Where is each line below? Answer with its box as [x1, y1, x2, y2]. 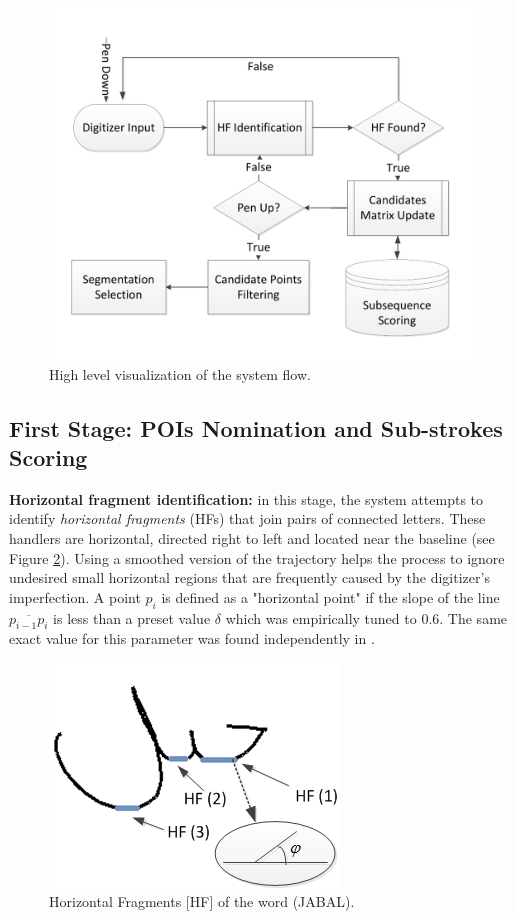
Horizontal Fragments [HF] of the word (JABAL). [49, 891, 355, 912]
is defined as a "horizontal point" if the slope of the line [161, 586, 500, 607]
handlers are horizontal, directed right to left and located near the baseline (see [9, 527, 495, 548]
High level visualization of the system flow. [49, 363, 311, 384]
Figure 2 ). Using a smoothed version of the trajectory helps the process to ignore [9, 547, 505, 568]
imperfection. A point [9, 586, 141, 607]
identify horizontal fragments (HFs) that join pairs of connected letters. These [9, 508, 486, 529]
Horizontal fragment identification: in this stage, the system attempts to [9, 488, 484, 509]
